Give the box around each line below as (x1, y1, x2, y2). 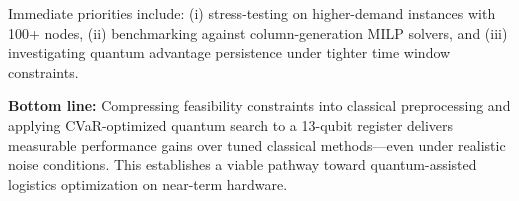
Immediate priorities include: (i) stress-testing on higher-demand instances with (8, 3, 496, 23)
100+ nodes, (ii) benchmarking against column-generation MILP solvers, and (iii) (8, 22, 508, 43)
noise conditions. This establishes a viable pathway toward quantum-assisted (8, 154, 477, 175)
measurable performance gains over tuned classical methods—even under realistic (8, 134, 506, 155)
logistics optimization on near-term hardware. (8, 173, 288, 194)
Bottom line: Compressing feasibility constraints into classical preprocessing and (8, 95, 511, 116)
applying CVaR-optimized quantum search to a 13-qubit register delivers (8, 114, 454, 135)
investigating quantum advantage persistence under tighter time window (8, 42, 451, 63)
